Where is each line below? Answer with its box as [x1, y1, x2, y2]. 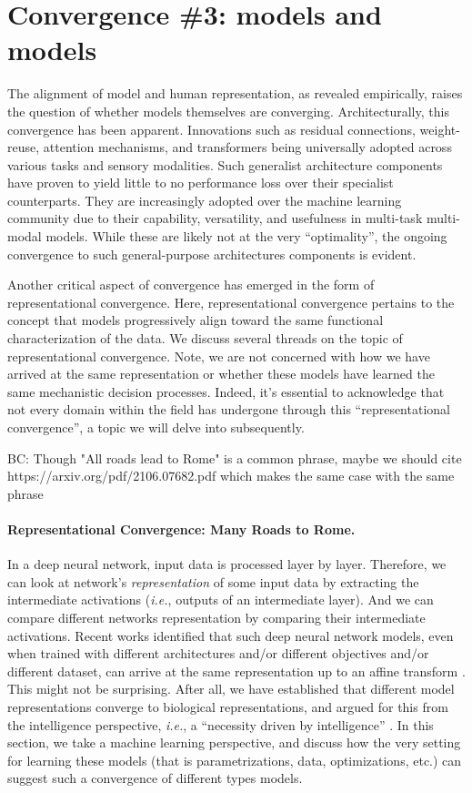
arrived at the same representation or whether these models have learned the [7, 364, 435, 383]
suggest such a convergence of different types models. [7, 768, 303, 788]
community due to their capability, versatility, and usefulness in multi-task [7, 208, 423, 228]
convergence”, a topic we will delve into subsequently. [7, 418, 305, 436]
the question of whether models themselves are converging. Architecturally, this [7, 101, 449, 120]
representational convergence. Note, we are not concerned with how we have [7, 346, 430, 365]
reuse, [7, 137, 40, 157]
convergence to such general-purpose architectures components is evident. [7, 244, 417, 263]
